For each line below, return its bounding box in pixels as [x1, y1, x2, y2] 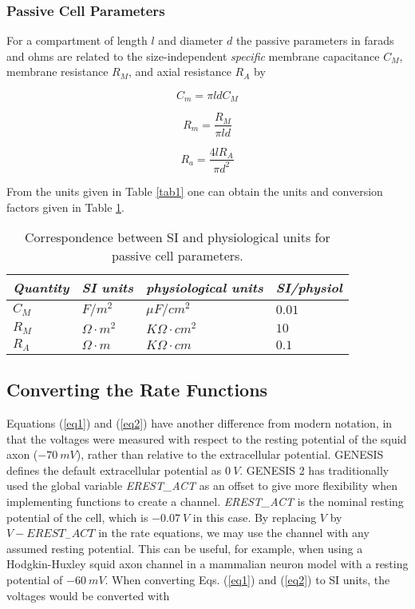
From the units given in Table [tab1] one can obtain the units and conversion [6, 182, 383, 199]
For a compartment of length [6, 32, 148, 49]
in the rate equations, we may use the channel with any [98, 524, 370, 541]
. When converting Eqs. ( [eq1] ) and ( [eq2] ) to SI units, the [105, 571, 390, 587]
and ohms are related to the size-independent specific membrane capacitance [6, 47, 380, 64]
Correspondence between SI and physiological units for [25, 228, 330, 247]
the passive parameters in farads [235, 32, 394, 49]
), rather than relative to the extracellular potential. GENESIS [76, 446, 384, 463]
